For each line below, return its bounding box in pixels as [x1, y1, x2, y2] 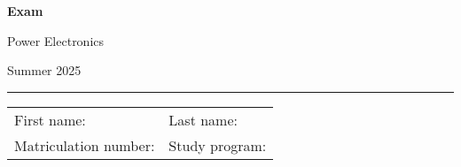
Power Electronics [7, 31, 105, 49]
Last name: [168, 109, 238, 130]
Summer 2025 [7, 61, 82, 80]
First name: [14, 109, 86, 130]
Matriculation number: [14, 134, 155, 156]
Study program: [168, 134, 267, 156]
